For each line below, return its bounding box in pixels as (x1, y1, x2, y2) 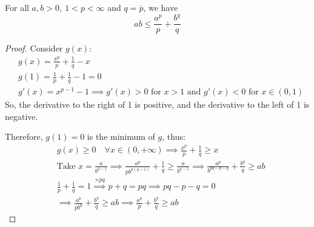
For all (5, 1, 29, 13)
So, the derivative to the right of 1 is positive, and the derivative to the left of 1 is (5, 98, 310, 111)
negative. (5, 110, 38, 122)
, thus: (162, 130, 185, 143)
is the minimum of (87, 130, 155, 143)
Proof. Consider (5, 42, 63, 54)
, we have (143, 1, 178, 13)
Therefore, (5, 130, 43, 143)
